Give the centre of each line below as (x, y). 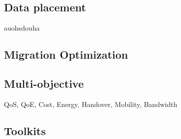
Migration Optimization (66, 54)
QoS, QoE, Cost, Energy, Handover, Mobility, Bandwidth (91, 104)
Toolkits (25, 130)
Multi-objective (44, 83)
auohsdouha (22, 28)
